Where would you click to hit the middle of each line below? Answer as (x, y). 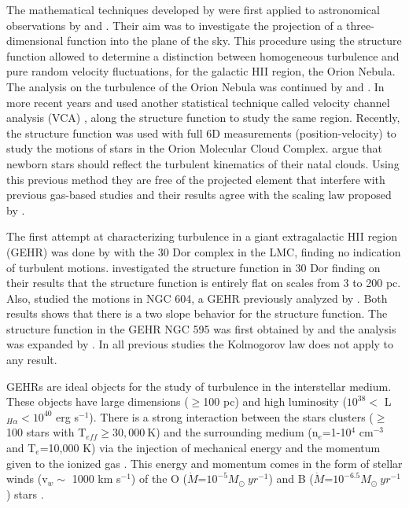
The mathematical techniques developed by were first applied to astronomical (193, 9)
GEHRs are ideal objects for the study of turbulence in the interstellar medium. (199, 386)
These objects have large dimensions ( (98, 401)
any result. (32, 360)
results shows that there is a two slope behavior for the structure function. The (197, 313)
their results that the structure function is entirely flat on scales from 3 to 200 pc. (204, 283)
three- (360, 25)
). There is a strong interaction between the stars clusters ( (231, 416)
